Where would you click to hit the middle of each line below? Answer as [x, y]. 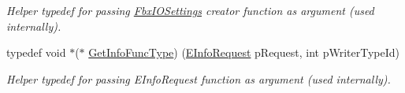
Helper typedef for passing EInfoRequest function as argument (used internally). [199, 78]
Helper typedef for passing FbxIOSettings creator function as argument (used [190, 10]
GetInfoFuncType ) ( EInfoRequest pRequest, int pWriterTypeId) [244, 52]
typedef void [36, 52]
